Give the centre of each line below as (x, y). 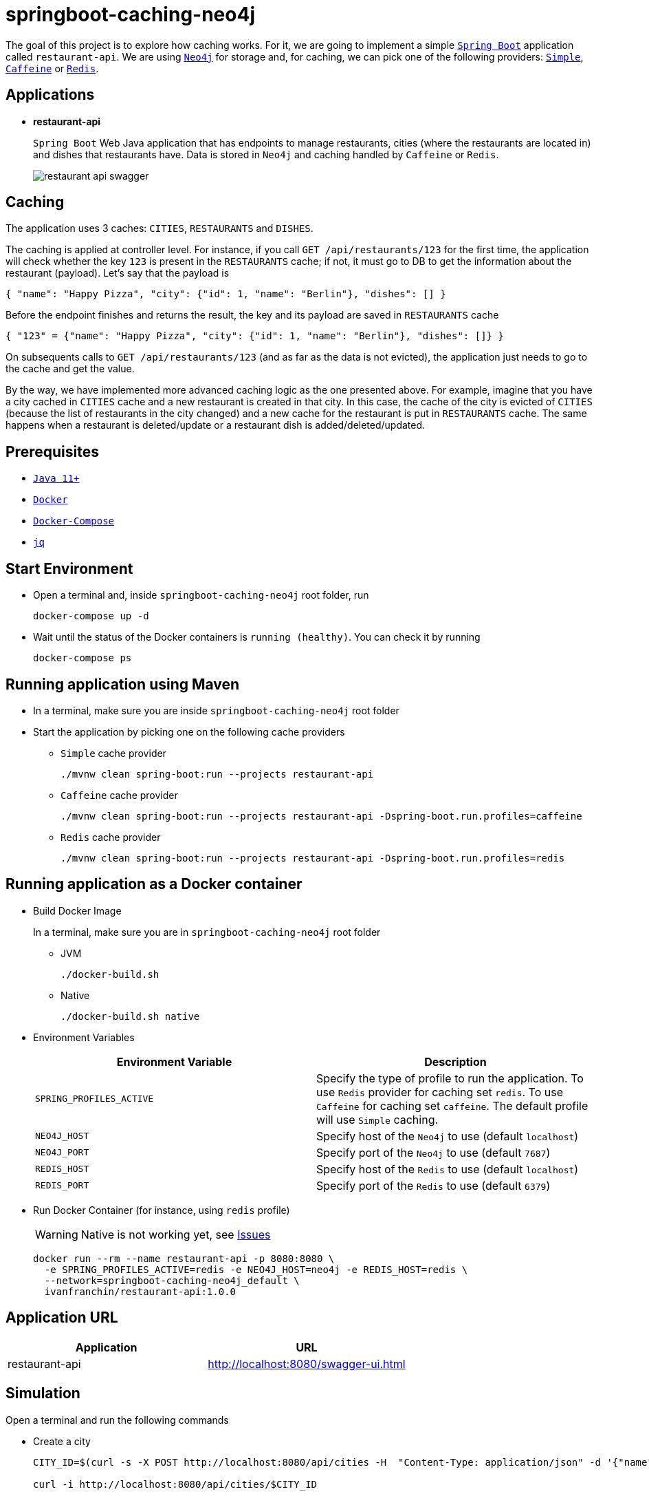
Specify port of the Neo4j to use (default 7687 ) (433, 1152)
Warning (57, 1234)
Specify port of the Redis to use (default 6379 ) (433, 1185)
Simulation (43, 1393)
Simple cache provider (113, 753)
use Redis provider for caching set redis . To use (440, 1092)
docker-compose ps (82, 658)
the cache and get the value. (70, 369)
